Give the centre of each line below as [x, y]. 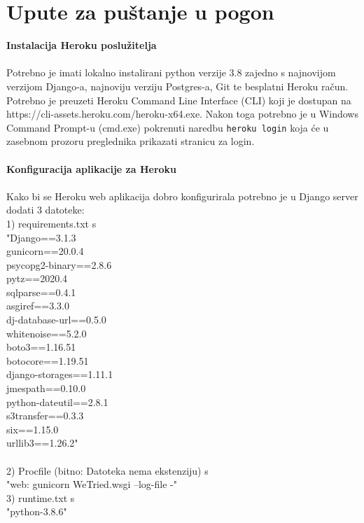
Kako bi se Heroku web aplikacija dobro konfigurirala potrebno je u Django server [182, 196]
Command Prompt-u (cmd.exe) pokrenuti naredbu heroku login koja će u [168, 127]
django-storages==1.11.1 [60, 374]
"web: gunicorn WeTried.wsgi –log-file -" [92, 484]
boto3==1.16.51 [41, 347]
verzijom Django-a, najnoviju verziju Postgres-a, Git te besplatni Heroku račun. [177, 86]
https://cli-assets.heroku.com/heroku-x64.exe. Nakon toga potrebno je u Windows [182, 114]
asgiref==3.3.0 [38, 306]
